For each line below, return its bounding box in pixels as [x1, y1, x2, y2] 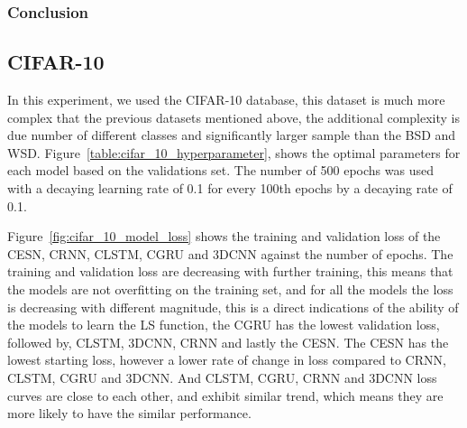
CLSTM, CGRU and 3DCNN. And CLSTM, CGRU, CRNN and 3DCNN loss [7, 368, 437, 386]
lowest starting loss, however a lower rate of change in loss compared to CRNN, [7, 350, 446, 369]
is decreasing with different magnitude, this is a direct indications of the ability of [7, 297, 459, 316]
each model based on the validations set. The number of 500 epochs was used [7, 161, 434, 180]
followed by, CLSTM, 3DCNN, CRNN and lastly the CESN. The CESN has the [7, 332, 449, 351]
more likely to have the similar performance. [7, 404, 252, 423]
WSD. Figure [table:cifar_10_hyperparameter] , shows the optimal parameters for [7, 143, 461, 162]
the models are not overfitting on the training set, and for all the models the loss [7, 279, 453, 298]
